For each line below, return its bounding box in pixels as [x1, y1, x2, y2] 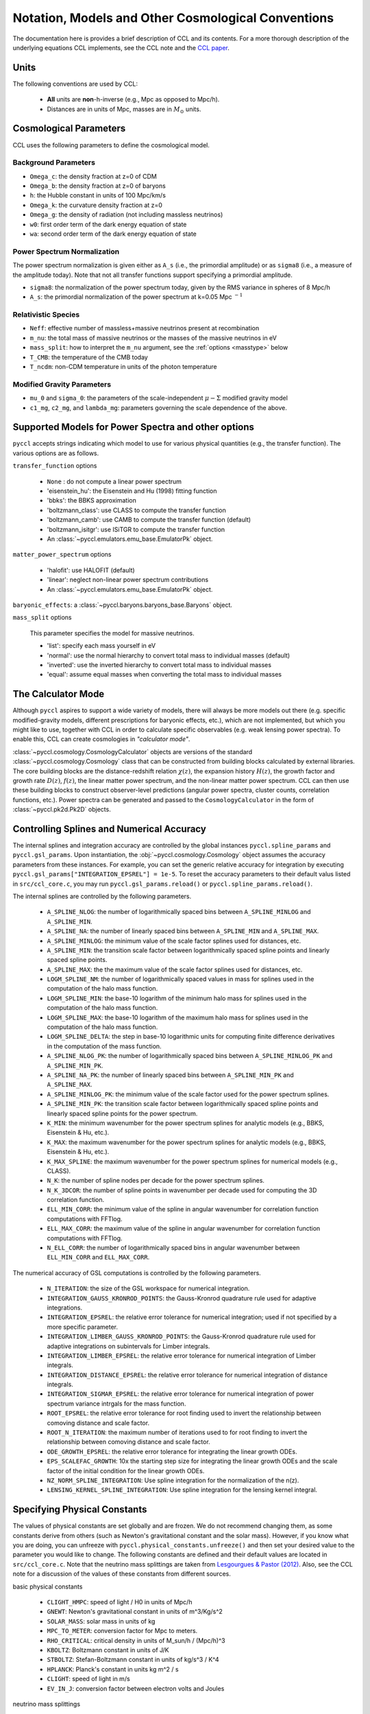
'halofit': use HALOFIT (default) [47, 566, 135, 574]
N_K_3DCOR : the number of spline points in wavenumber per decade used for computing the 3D [47, 1186, 317, 1194]
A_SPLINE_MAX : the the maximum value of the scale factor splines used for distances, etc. [47, 965, 303, 974]
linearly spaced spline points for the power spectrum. [47, 1109, 198, 1118]
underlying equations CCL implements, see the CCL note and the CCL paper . [12, 43, 230, 51]
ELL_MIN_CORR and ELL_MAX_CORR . [47, 1253, 150, 1262]
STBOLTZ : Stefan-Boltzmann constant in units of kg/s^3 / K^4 [47, 1656, 219, 1664]
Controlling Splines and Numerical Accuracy [12, 823, 207, 834]
